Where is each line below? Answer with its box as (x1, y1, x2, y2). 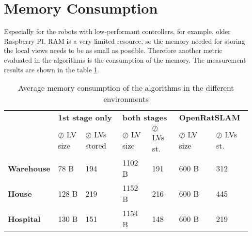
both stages (122, 112, 167, 123)
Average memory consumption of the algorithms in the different (18, 82, 234, 94)
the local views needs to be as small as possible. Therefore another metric (4, 45, 222, 55)
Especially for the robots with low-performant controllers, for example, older (4, 26, 231, 36)
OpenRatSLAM (179, 112, 240, 123)
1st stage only (58, 112, 112, 123)
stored (85, 140, 107, 152)
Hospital (8, 213, 41, 224)
